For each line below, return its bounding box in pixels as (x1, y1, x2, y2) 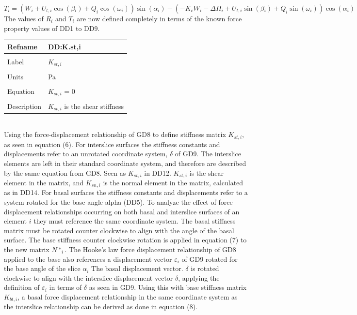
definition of (4, 282, 40, 292)
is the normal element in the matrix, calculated (103, 178, 243, 188)
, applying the (178, 272, 220, 283)
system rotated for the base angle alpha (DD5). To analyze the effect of (4, 197, 216, 207)
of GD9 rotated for (181, 254, 238, 264)
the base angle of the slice (4, 263, 81, 273)
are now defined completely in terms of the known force (77, 14, 242, 23)
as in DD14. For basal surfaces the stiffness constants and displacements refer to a (4, 187, 248, 197)
